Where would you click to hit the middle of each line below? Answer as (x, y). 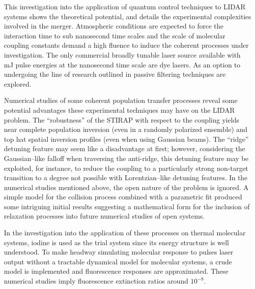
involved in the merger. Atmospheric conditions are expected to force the (114, 26)
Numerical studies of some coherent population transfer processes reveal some (121, 100)
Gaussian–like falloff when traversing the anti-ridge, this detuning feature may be (126, 158)
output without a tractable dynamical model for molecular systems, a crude (118, 261)
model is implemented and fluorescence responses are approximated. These (116, 271)
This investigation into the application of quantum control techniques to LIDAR (125, 6)
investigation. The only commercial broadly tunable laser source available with (122, 54)
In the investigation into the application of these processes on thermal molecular (125, 233)
